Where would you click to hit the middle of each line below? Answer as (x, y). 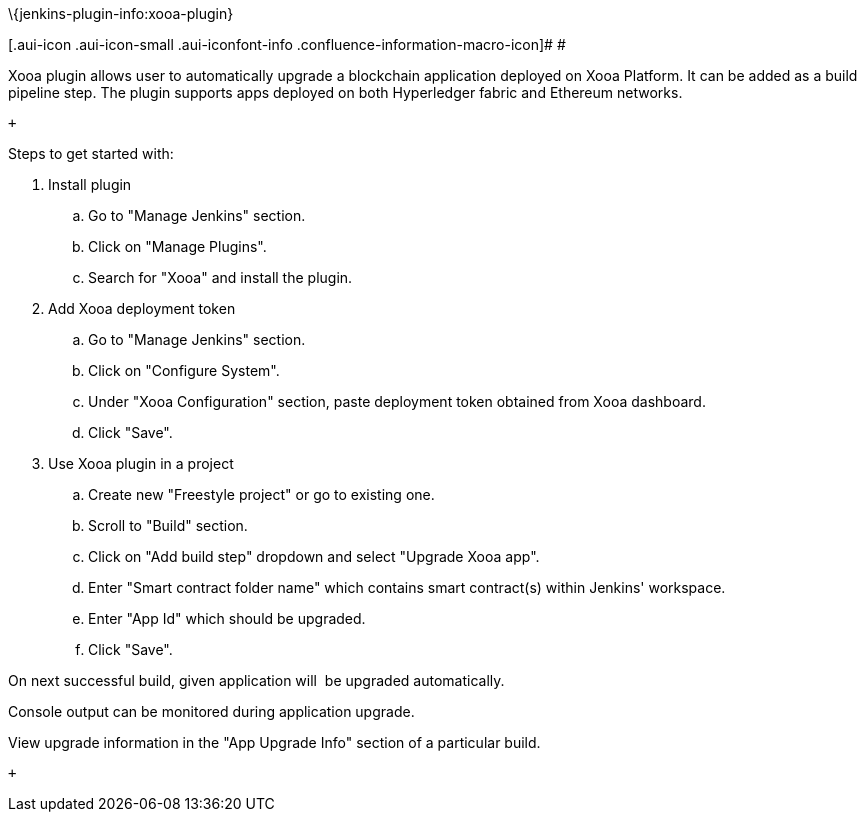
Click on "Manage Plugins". (177, 246)
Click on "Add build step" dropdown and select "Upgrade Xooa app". (314, 556)
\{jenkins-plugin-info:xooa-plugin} (121, 13)
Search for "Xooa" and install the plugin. (220, 277)
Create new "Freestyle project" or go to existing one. (261, 494)
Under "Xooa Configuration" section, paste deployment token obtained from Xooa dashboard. (397, 401)
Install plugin (90, 184)
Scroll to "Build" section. (168, 525)
